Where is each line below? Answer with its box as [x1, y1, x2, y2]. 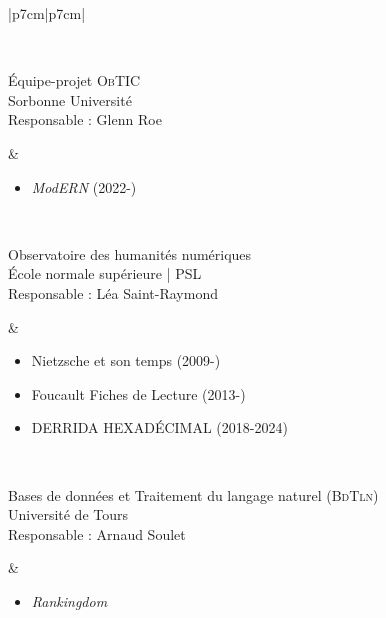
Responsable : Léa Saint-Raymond [8, 282, 218, 303]
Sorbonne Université [8, 89, 132, 110]
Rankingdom [31, 590, 108, 611]
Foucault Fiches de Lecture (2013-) [31, 383, 246, 404]
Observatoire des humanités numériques [8, 243, 252, 264]
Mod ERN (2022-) [31, 176, 137, 197]
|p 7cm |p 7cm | [8, 3, 86, 23]
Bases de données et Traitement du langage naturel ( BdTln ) [8, 484, 379, 505]
